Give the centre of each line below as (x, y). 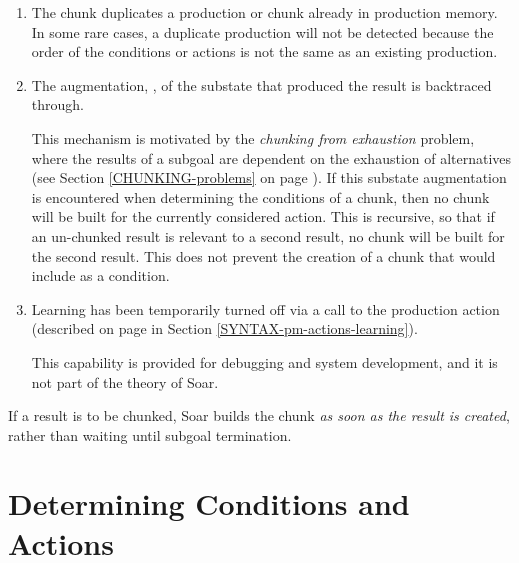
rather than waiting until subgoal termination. (150, 434)
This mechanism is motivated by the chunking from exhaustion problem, (253, 137)
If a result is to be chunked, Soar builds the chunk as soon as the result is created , (259, 415)
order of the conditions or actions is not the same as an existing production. (264, 51)
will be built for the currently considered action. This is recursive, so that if (263, 216)
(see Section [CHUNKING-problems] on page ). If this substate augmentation (269, 177)
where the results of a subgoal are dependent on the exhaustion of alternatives (271, 157)
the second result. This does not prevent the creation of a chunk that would (263, 255)
